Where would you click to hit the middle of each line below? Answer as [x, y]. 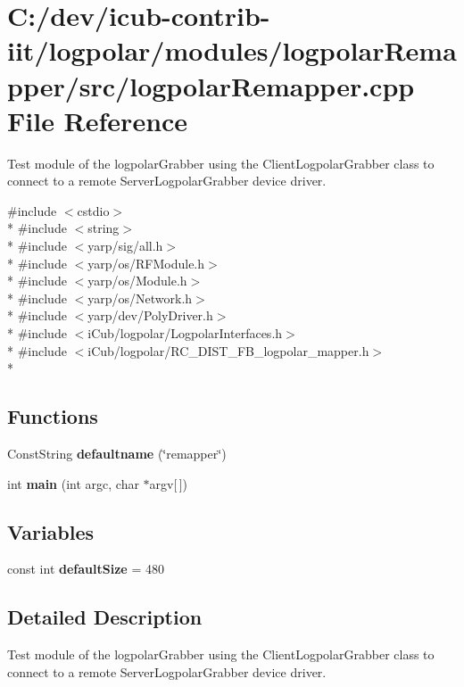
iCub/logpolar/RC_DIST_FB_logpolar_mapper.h [228, 350]
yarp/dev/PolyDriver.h [150, 315]
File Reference [98, 120]
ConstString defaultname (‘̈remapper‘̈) [117, 454]
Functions [53, 416]
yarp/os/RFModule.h [146, 263]
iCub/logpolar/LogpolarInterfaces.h [185, 333]
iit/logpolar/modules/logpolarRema [232, 50]
